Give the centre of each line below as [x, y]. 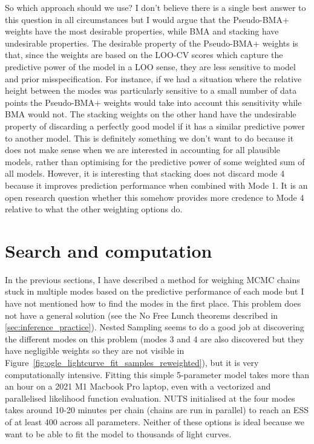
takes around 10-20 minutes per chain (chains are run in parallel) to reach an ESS [157, 410]
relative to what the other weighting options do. [94, 209]
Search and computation [109, 250]
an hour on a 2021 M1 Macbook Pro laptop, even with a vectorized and [138, 386]
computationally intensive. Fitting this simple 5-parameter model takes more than [157, 374]
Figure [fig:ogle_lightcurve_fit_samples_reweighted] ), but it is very [132, 362]
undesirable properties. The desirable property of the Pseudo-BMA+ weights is [152, 43]
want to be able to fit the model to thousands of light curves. [118, 433]
